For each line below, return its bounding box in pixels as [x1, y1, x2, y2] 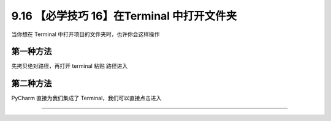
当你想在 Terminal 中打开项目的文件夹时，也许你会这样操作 [11, 31, 160, 38]
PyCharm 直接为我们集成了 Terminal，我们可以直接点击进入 [11, 95, 162, 102]
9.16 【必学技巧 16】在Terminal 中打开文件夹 [11, 9, 237, 23]
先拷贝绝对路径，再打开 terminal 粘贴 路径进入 [11, 62, 128, 70]
